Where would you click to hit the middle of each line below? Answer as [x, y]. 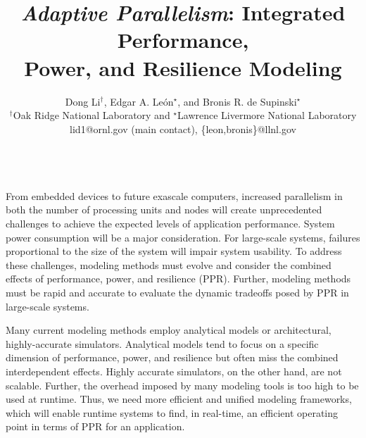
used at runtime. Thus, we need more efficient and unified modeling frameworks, [179, 399]
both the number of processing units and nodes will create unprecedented [164, 209]
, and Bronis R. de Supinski [237, 101]
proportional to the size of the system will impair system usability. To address [174, 251]
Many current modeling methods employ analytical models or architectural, [169, 330]
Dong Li [83, 101]
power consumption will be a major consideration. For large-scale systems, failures [183, 237]
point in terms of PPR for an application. [95, 426]
